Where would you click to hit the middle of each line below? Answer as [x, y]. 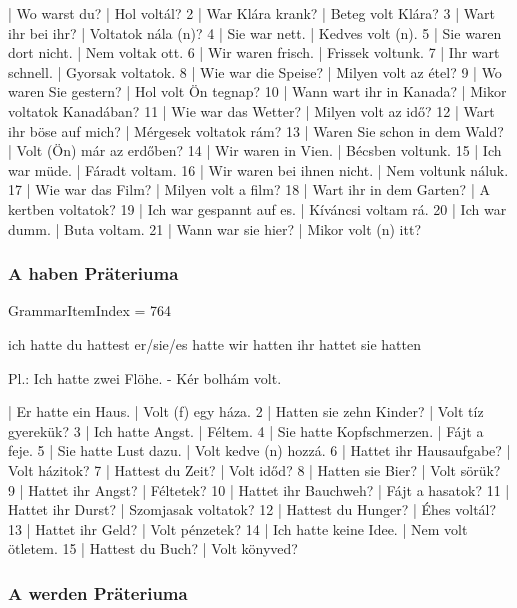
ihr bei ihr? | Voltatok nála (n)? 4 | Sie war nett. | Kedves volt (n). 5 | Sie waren [255, 32]
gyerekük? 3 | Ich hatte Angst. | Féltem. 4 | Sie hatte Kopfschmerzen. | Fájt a [246, 430]
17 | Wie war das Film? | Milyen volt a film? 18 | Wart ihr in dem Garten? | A [249, 189]
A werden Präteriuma [98, 592]
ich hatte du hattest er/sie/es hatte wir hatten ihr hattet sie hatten [215, 343]
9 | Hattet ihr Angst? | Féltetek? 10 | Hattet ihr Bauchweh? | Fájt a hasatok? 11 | [259, 489]
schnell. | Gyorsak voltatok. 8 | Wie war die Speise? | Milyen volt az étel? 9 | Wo [255, 71]
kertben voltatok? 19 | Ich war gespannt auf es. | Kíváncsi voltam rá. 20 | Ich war [257, 208]
